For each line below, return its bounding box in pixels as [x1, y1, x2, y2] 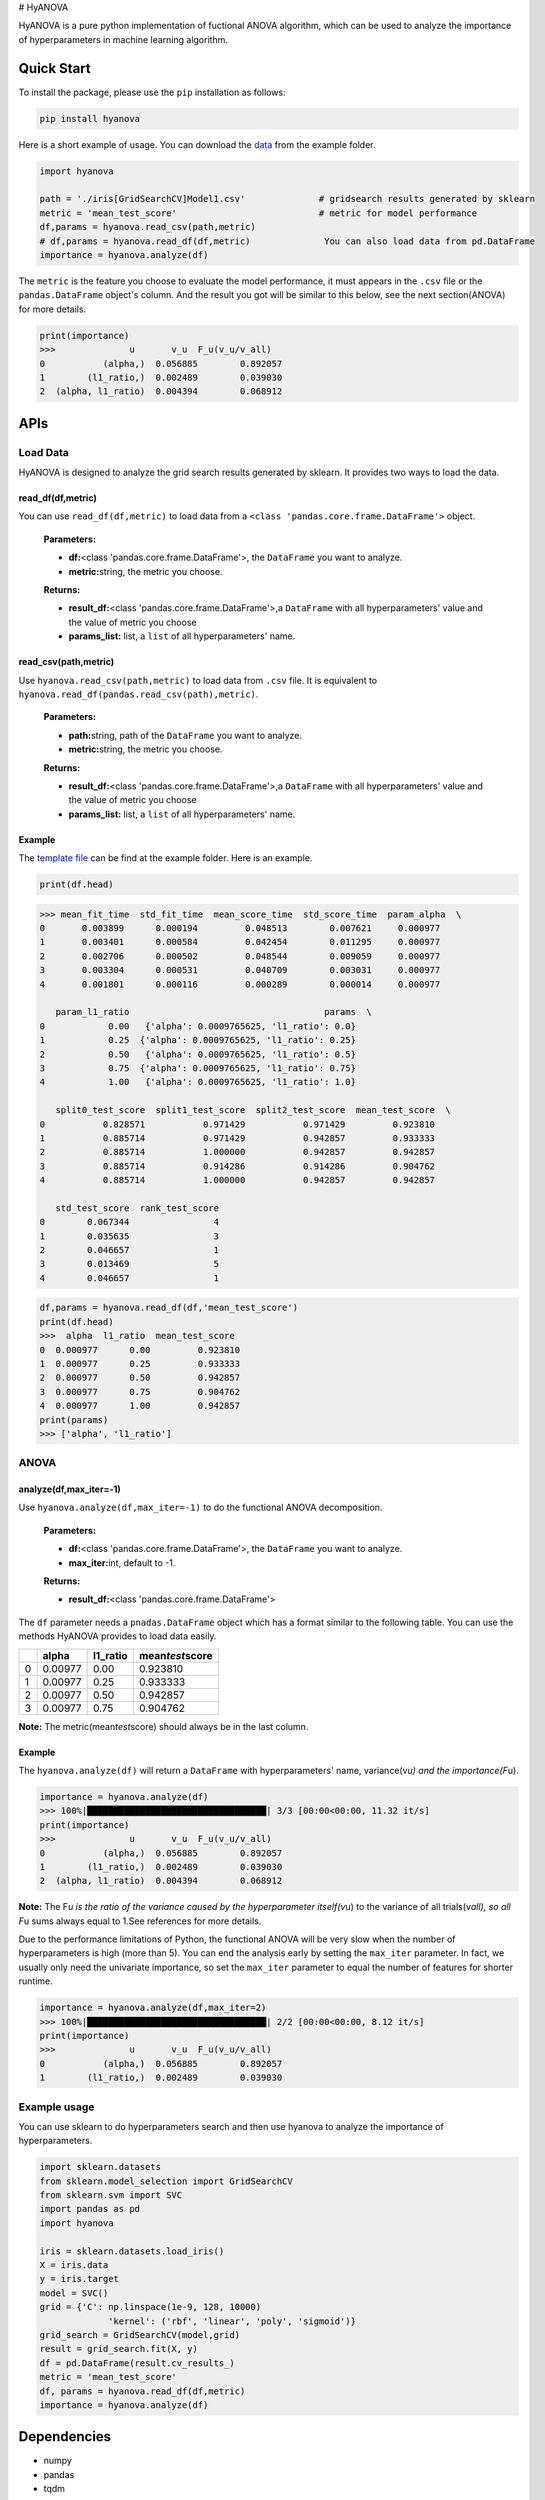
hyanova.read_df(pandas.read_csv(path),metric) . [18, 688, 259, 700]
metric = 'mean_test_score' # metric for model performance [39, 207, 478, 219]
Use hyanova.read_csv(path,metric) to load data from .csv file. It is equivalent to [18, 674, 378, 686]
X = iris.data [39, 2260, 109, 2270]
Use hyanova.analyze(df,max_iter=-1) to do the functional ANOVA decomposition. [18, 1501, 383, 1514]
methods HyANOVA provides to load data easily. [18, 1630, 217, 1642]
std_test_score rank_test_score [55, 1202, 220, 1214]
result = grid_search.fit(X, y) [39, 2343, 199, 2355]
